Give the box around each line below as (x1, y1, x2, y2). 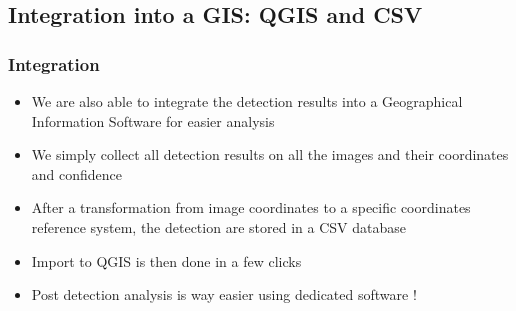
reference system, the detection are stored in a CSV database (31, 216, 406, 237)
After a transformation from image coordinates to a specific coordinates (31, 197, 471, 218)
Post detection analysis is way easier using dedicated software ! (31, 284, 417, 305)
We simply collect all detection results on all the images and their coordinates (31, 144, 509, 165)
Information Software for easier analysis (31, 110, 275, 131)
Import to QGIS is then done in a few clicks (31, 250, 302, 271)
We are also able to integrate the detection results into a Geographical (31, 91, 463, 111)
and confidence (31, 163, 123, 184)
